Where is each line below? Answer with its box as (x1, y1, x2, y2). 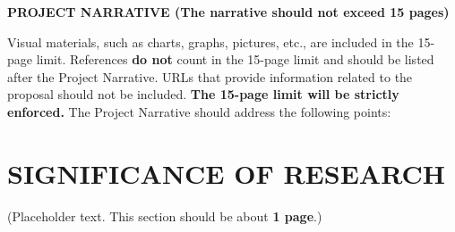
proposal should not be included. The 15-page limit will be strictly (7, 85, 399, 104)
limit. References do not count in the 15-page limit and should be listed (36, 50, 434, 69)
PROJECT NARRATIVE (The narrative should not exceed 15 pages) (7, 3, 450, 21)
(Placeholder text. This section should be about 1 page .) (7, 206, 322, 225)
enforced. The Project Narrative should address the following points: (7, 102, 391, 120)
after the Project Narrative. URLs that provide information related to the (7, 67, 413, 86)
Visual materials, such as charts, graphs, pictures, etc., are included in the (7, 32, 414, 51)
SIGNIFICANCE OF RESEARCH (7, 154, 445, 191)
